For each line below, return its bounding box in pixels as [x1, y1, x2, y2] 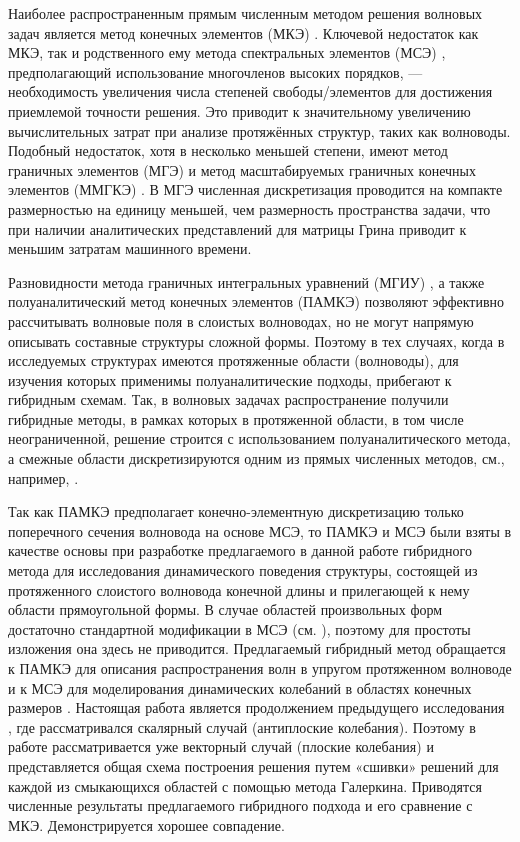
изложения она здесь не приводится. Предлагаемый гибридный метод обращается [8, 638, 506, 659]
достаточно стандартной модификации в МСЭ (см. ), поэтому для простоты [8, 618, 471, 639]
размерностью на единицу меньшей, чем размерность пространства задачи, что [8, 198, 491, 219]
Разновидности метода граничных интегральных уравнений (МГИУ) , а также [8, 271, 485, 292]
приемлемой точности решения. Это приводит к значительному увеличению [8, 100, 471, 121]
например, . [8, 467, 79, 488]
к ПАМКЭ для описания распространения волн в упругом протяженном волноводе [8, 658, 512, 678]
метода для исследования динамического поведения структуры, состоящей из [8, 560, 478, 581]
